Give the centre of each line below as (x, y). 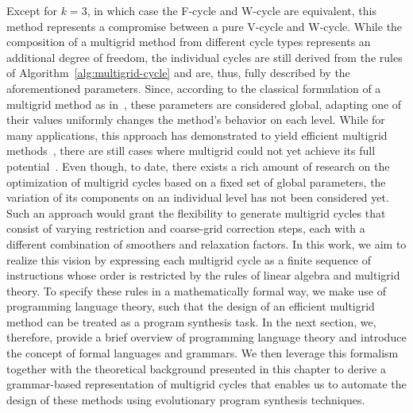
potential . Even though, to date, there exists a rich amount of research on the (198, 166)
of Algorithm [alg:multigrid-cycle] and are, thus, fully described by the (178, 73)
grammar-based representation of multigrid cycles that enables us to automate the (206, 384)
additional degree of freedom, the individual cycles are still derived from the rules (205, 57)
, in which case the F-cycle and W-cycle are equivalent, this (232, 10)
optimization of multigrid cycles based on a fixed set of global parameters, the (196, 181)
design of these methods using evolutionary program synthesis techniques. (186, 399)
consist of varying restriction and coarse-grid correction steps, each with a (186, 228)
